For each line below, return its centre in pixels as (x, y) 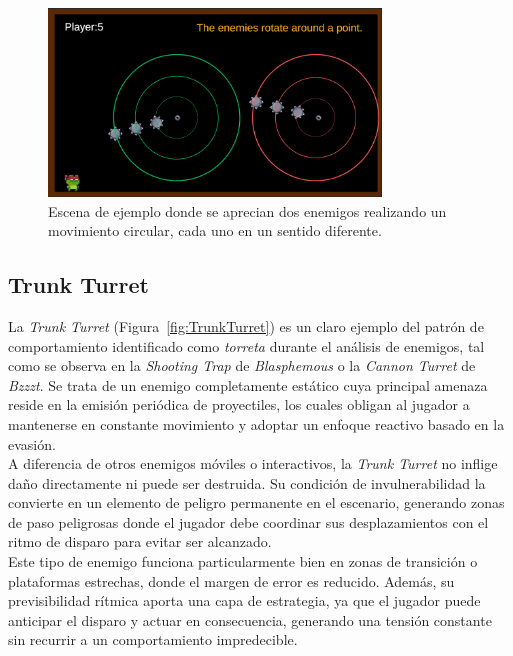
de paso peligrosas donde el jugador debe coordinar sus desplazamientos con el (248, 521)
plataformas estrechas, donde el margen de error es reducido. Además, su (231, 580)
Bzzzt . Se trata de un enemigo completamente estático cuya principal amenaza (248, 384)
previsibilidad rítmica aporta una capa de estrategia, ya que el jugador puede (244, 600)
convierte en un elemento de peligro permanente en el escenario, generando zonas (256, 502)
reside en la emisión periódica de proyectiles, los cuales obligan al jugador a (239, 404)
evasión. (32, 443)
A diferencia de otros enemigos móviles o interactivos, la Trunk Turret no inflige (253, 463)
